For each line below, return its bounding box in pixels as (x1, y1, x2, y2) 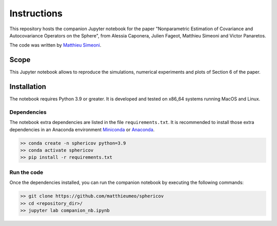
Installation (9, 83, 46, 91)
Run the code (9, 169, 44, 176)
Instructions (9, 8, 63, 19)
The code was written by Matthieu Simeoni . (9, 42, 102, 48)
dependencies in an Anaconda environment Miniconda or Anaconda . (9, 126, 155, 133)
